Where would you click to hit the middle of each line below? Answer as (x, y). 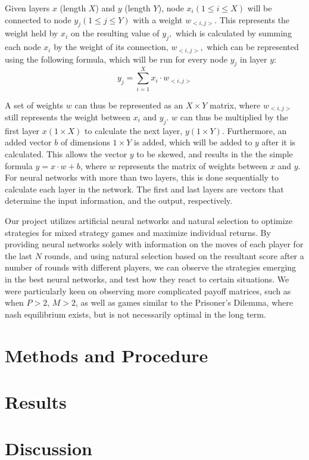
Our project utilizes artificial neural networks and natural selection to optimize (149, 220)
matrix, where (235, 105)
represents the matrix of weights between (193, 165)
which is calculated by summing (233, 33)
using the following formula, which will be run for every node (116, 59)
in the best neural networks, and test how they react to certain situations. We (147, 279)
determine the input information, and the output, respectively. (119, 201)
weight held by (32, 33)
